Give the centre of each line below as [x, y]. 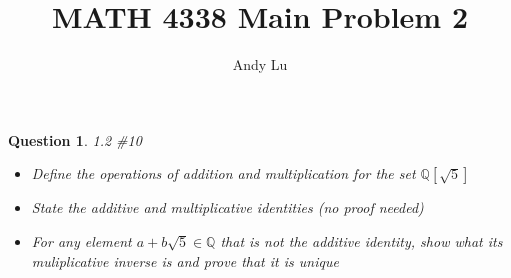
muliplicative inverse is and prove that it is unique [185, 260]
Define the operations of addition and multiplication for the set [223, 173]
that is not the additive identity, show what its [361, 240]
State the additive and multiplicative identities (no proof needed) [227, 207]
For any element [81, 240]
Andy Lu [260, 64]
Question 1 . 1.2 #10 [75, 139]
